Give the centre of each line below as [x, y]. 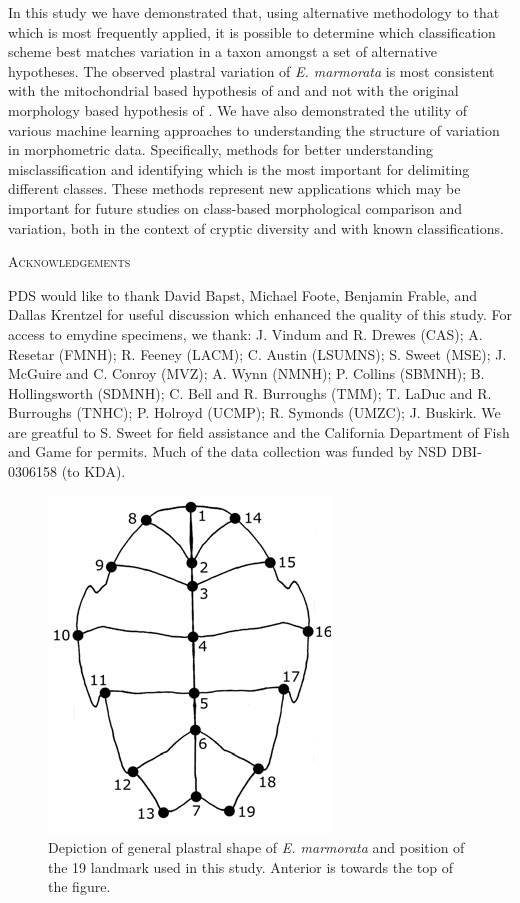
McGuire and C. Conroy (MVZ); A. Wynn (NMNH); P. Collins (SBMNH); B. [246, 373]
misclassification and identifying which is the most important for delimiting [239, 168]
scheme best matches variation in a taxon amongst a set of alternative [222, 51]
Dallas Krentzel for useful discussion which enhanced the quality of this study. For [260, 314]
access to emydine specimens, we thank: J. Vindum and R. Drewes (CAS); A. [245, 333]
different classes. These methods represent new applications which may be [234, 188]
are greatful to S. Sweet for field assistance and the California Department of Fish [259, 431]
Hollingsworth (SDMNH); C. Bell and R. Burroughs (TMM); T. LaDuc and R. [250, 392]
